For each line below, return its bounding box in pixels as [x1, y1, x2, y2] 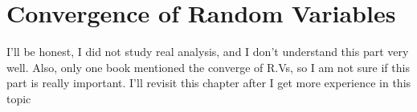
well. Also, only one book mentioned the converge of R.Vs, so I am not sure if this [6, 58, 410, 75]
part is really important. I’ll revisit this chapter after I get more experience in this [6, 74, 411, 91]
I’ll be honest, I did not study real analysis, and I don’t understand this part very [6, 43, 409, 60]
